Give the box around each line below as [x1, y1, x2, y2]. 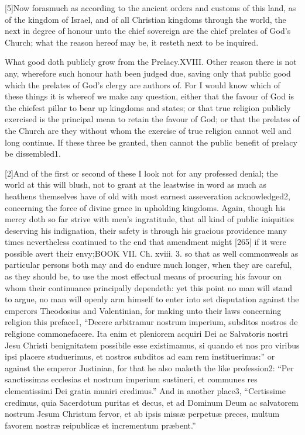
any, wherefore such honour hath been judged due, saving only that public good [5, 67, 291, 79]
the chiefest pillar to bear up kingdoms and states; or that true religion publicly [5, 101, 291, 113]
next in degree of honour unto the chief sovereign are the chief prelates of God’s [5, 25, 291, 37]
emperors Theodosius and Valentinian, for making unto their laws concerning [5, 304, 282, 316]
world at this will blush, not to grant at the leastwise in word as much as [5, 178, 266, 191]
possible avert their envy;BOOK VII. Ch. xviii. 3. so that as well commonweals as [5, 247, 299, 259]
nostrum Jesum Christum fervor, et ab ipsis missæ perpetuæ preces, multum [5, 408, 280, 420]
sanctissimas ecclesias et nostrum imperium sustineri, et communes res [5, 373, 258, 385]
